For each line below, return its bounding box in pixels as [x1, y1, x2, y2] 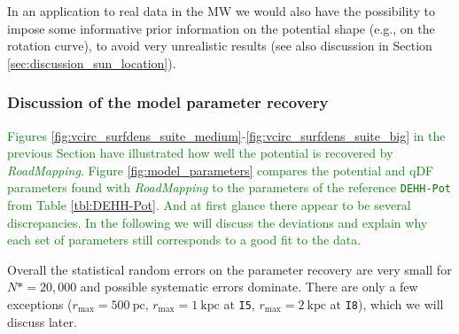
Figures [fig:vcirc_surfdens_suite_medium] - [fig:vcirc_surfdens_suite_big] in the [7, 126, 446, 144]
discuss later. [7, 312, 77, 330]
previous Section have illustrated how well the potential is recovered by [7, 144, 393, 162]
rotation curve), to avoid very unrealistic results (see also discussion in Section [7, 36, 432, 55]
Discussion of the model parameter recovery [7, 91, 329, 113]
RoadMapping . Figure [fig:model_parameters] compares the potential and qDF [7, 160, 434, 179]
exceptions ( [7, 295, 73, 313]
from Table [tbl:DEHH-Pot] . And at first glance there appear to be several [7, 196, 411, 214]
